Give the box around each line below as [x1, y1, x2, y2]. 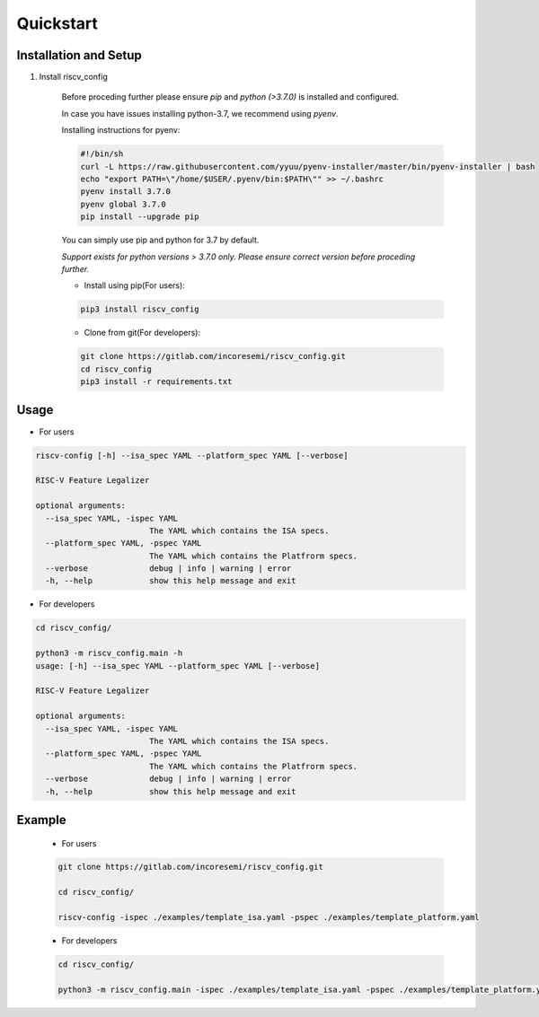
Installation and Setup [16, 48, 143, 63]
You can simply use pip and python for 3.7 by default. [61, 234, 260, 246]
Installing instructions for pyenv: [61, 125, 181, 136]
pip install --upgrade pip [80, 212, 199, 222]
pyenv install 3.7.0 [80, 187, 171, 197]
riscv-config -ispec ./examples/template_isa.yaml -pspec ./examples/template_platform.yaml [57, 912, 480, 923]
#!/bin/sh [80, 149, 124, 159]
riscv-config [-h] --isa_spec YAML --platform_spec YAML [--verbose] [35, 450, 349, 460]
